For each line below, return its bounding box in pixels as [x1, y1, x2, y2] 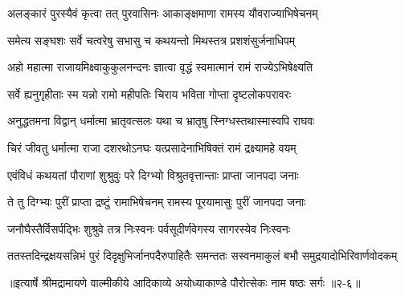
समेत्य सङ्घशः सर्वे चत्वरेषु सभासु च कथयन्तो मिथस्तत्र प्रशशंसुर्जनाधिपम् [7, 31, 296, 48]
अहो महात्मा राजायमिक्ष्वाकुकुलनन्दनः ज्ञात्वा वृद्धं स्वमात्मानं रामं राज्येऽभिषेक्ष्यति [7, 59, 313, 75]
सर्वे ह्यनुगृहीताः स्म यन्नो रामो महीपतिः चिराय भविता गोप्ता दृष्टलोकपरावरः [7, 85, 292, 102]
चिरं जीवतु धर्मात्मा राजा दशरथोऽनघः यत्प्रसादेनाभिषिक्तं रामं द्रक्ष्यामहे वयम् [7, 139, 297, 156]
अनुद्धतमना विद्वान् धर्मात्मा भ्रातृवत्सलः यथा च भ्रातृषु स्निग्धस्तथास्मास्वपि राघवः [7, 112, 315, 129]
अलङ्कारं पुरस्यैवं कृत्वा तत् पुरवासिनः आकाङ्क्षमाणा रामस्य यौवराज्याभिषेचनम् [7, 5, 318, 21]
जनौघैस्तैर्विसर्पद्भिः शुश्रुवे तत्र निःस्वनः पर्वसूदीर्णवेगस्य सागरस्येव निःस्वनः [7, 220, 291, 237]
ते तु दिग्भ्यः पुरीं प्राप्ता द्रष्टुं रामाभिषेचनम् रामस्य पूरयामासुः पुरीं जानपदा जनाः [7, 193, 306, 210]
